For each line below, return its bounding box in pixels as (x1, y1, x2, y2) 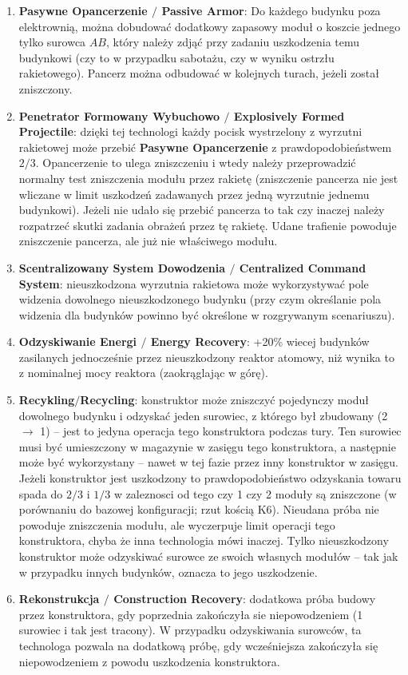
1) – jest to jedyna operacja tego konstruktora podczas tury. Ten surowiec (40, 423, 402, 439)
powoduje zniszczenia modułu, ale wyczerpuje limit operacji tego (18, 516, 335, 533)
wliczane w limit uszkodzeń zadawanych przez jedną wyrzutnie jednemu (18, 185, 370, 202)
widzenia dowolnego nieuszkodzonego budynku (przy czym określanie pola (18, 291, 382, 308)
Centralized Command (239, 259, 366, 276)
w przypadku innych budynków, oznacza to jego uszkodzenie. (18, 563, 318, 580)
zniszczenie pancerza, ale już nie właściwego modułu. (18, 232, 278, 249)
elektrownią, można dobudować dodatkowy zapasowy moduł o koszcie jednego (18, 18, 401, 34)
